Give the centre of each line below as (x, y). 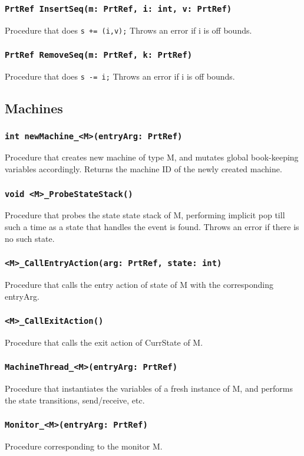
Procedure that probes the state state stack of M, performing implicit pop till (145, 215)
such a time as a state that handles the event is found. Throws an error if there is (152, 227)
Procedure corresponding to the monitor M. (84, 446)
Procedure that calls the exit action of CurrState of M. (104, 342)
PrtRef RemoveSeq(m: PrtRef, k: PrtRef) (99, 55)
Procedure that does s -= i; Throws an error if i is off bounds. (120, 76)
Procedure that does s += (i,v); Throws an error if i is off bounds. (128, 30)
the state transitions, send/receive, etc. (75, 400)
